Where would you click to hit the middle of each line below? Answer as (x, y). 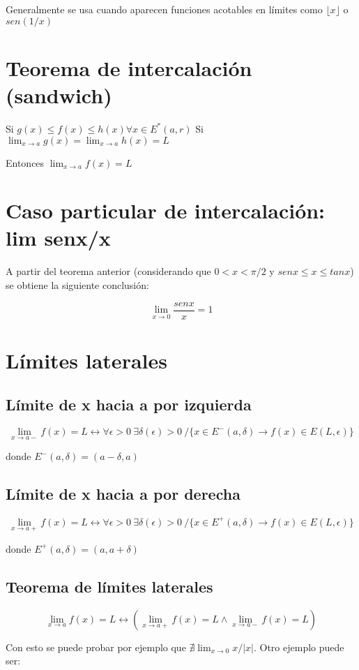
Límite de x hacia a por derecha (123, 494)
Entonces (25, 162)
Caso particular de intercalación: (166, 210)
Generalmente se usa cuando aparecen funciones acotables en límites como (164, 9)
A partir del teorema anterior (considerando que (108, 271)
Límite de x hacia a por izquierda (129, 404)
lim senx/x (58, 238)
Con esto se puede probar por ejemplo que (96, 647)
